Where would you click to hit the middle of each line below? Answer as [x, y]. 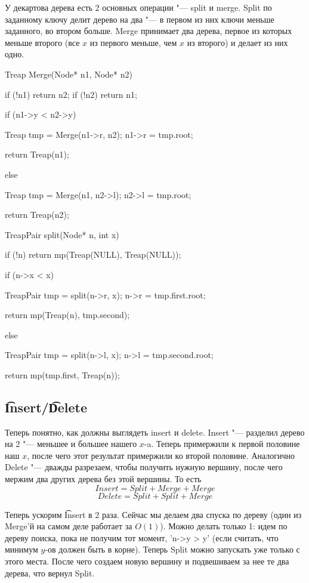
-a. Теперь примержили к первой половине [222, 444]
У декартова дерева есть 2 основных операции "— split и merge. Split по [138, 7]
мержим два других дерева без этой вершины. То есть [103, 479]
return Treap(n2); [37, 215]
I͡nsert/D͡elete [46, 407]
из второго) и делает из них [237, 42]
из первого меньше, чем [133, 42]
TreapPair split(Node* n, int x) [62, 234]
